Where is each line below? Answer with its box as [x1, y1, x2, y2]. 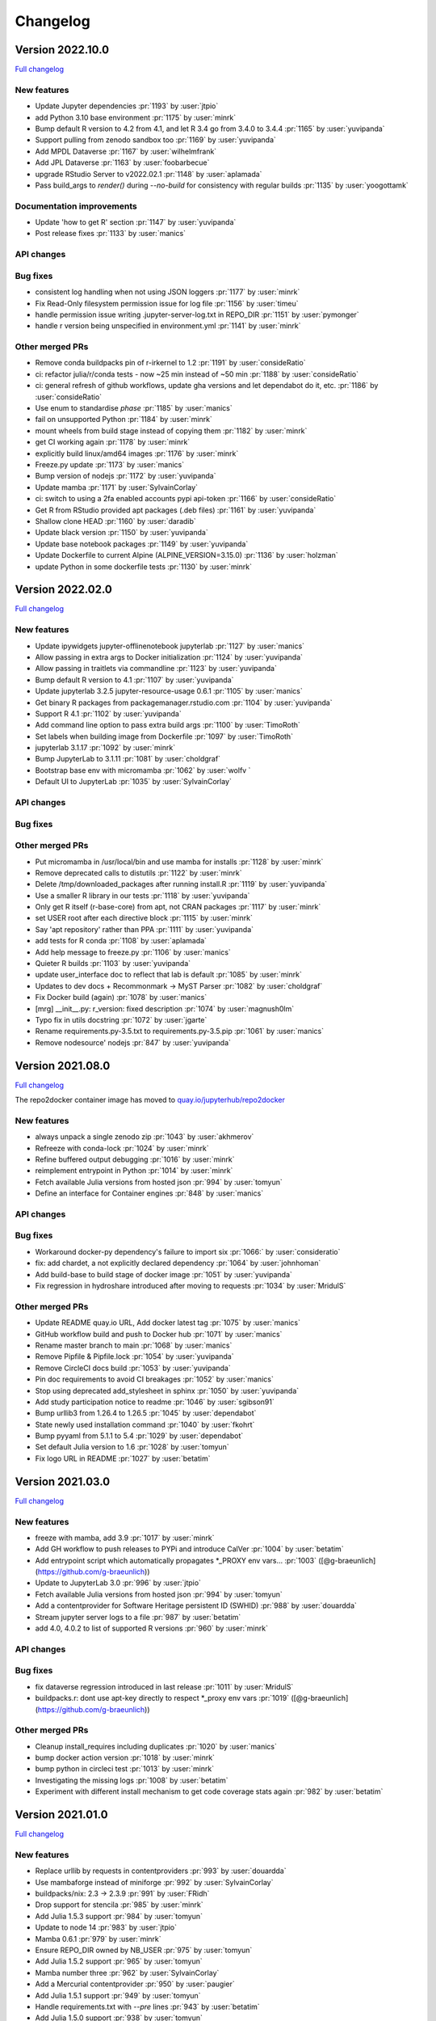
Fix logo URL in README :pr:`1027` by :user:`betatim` [35, 1454, 211, 1463]
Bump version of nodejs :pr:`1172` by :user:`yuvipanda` [35, 471, 216, 481]
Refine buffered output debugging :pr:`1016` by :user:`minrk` [35, 1154, 235, 1164]
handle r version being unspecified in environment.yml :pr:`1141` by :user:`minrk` [35, 321, 302, 331]
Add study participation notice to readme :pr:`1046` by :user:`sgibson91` [35, 1397, 275, 1407]
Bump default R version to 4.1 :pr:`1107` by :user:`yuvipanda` [35, 675, 234, 685]
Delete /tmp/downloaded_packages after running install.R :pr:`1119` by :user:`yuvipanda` [35, 880, 328, 889]
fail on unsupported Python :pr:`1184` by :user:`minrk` [35, 415, 213, 424]
